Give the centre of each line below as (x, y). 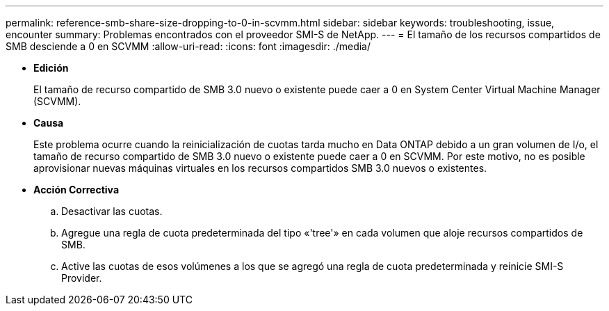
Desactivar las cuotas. (112, 211)
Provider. (82, 278)
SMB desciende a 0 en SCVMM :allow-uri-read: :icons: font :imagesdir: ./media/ (188, 46)
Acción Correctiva (76, 190)
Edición (51, 68)
